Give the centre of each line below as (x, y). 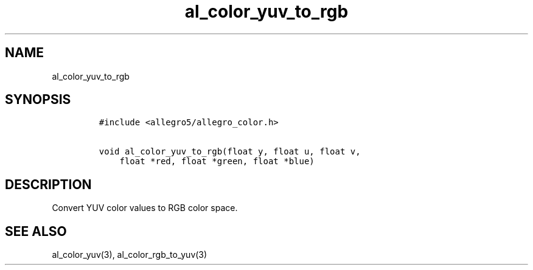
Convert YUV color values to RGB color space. (145, 208)
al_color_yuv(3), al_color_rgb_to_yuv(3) (130, 255)
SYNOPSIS (38, 100)
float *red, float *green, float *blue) (217, 161)
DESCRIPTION (48, 184)
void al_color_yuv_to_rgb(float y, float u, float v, (230, 152)
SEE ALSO (36, 231)
